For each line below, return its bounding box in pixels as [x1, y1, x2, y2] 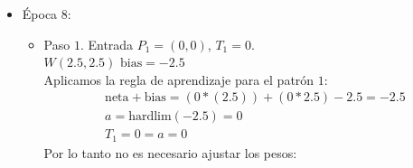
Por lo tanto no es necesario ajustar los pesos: [43, 143, 297, 162]
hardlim [128, 110, 172, 124]
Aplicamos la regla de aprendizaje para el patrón [43, 70, 314, 89]
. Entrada [80, 34, 134, 53]
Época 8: [22, 5, 71, 23]
